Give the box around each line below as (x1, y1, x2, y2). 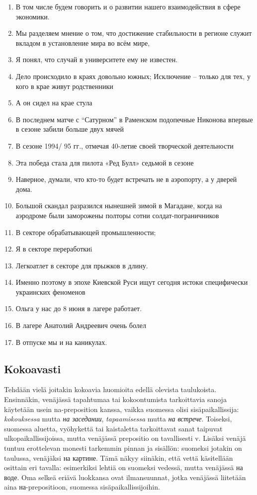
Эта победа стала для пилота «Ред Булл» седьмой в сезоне (15, 157, 194, 167)
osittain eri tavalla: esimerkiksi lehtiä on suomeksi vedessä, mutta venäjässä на (4, 462, 243, 473)
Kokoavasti (4, 361, 61, 376)
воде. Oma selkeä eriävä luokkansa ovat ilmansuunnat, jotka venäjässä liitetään (4, 472, 246, 482)
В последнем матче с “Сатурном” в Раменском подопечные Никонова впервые (15, 114, 253, 124)
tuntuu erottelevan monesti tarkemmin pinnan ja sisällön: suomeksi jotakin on (4, 443, 242, 453)
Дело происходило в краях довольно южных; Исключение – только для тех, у (15, 71, 251, 81)
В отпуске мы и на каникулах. (15, 336, 107, 347)
